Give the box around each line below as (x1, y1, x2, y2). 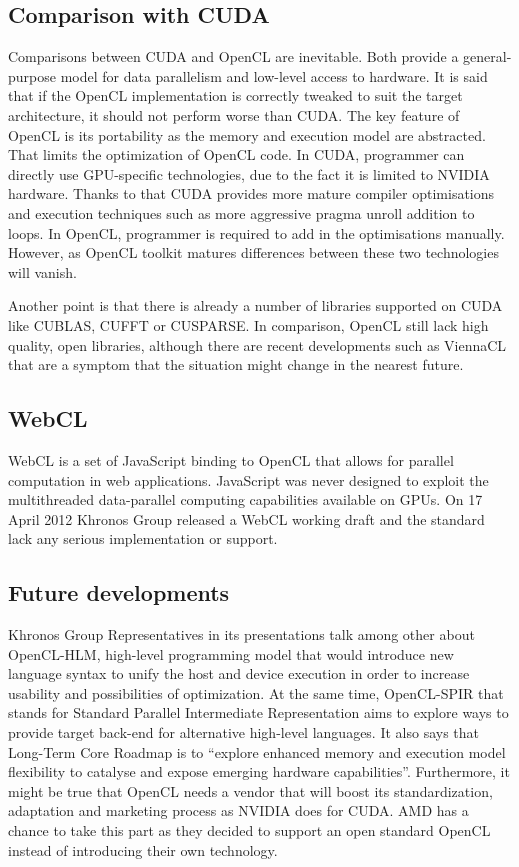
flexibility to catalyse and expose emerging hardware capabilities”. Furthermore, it (8, 761, 510, 782)
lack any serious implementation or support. (8, 528, 278, 549)
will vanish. (8, 261, 77, 282)
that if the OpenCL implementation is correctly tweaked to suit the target (8, 85, 463, 106)
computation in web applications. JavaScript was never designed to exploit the (8, 469, 489, 490)
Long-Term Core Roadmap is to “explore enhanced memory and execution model (8, 741, 506, 762)
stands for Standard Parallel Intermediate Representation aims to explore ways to (8, 702, 509, 723)
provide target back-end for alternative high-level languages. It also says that (8, 722, 480, 743)
